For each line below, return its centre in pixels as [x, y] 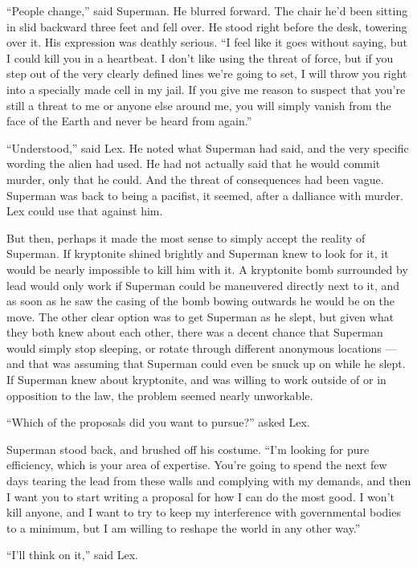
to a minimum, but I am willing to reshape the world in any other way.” [184, 527]
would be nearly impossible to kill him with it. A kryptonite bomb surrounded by [207, 269]
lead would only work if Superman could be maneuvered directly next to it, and [203, 285]
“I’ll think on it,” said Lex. [73, 555]
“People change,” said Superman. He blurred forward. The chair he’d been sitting [207, 10]
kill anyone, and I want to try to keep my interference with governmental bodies [204, 512]
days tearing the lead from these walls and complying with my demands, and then [209, 481]
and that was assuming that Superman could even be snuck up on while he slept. [206, 364]
